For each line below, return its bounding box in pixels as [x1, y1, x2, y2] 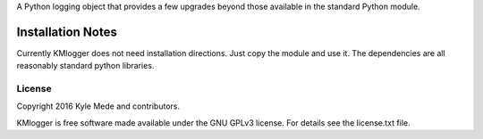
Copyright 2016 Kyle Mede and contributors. [16, 101, 181, 111]
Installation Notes [16, 24, 118, 39]
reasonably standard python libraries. [16, 61, 155, 71]
